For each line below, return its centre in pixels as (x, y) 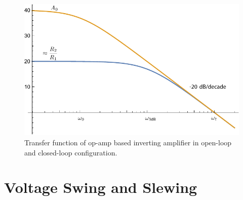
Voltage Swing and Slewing (101, 187)
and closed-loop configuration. (71, 152)
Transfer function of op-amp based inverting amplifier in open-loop (128, 143)
